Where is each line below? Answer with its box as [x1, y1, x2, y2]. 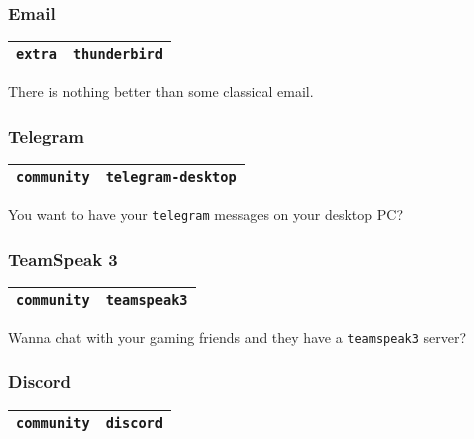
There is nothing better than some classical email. [8, 81, 314, 102]
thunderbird [72, 46, 163, 63]
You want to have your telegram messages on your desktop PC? [8, 204, 403, 225]
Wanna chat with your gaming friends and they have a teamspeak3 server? [8, 326, 467, 347]
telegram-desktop [105, 169, 237, 186]
